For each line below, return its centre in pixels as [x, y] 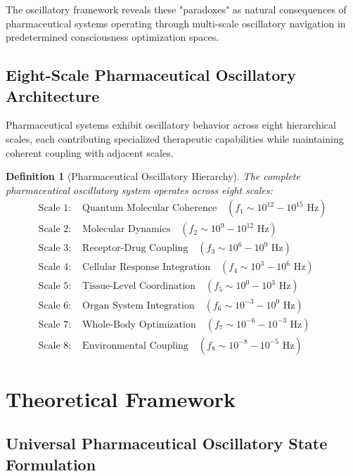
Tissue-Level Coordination [139, 287]
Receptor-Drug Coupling [135, 249]
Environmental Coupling [135, 346]
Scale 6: [55, 305]
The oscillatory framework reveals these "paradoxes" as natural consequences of [176, 9]
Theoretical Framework [121, 398]
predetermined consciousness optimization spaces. [113, 37]
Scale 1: [55, 208]
